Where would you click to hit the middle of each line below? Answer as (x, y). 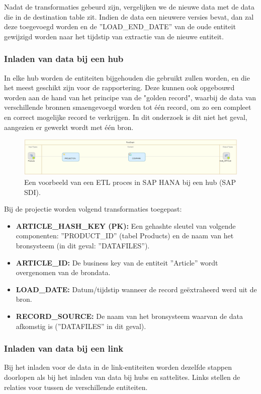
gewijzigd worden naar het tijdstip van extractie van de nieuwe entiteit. (114, 36)
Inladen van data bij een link (64, 348)
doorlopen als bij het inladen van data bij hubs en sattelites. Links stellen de (122, 377)
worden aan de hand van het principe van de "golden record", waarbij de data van (130, 97)
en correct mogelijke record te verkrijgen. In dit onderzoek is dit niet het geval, (126, 117)
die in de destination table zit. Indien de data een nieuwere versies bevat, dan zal (129, 16)
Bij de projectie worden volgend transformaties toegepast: (93, 209)
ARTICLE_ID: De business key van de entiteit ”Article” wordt (117, 262)
